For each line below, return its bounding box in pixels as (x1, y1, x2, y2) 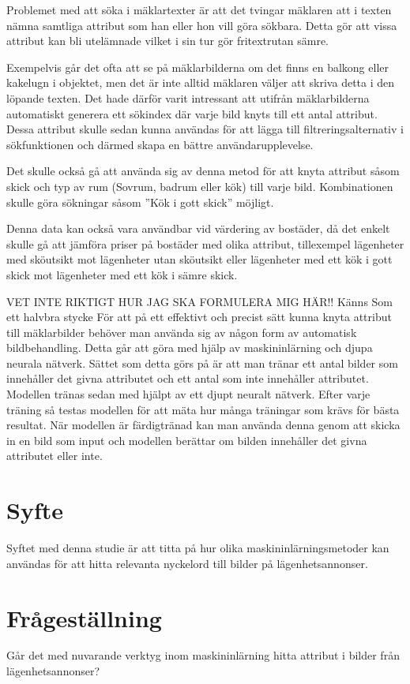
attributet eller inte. (6, 447, 103, 464)
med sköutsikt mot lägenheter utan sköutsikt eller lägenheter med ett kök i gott (6, 251, 393, 267)
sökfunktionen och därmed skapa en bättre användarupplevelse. (6, 136, 314, 152)
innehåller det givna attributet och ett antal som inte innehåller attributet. (6, 370, 369, 387)
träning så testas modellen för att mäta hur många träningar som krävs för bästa (6, 401, 400, 417)
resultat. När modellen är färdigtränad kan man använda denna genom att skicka (6, 417, 401, 433)
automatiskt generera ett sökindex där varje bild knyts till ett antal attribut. (6, 105, 378, 121)
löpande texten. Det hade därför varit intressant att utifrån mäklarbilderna (6, 89, 370, 106)
